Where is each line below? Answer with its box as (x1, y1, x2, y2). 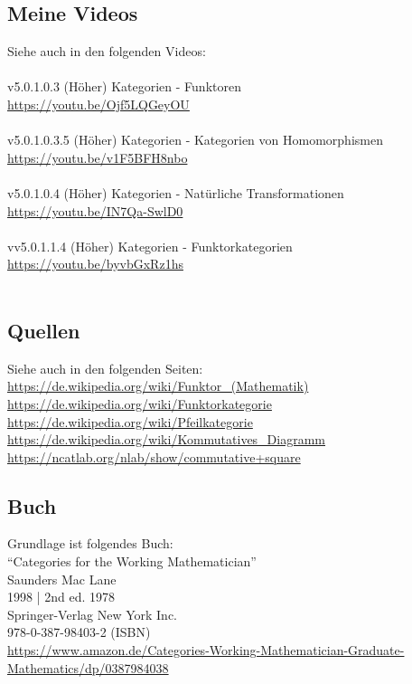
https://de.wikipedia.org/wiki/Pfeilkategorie (7, 412, 253, 431)
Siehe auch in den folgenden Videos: (7, 42, 206, 61)
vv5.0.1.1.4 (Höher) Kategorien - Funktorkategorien (7, 236, 293, 255)
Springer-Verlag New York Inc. (7, 604, 178, 623)
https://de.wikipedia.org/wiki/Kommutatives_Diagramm (7, 430, 326, 449)
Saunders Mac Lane (7, 569, 117, 588)
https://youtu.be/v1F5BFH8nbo (7, 147, 188, 166)
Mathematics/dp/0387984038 (7, 658, 169, 677)
